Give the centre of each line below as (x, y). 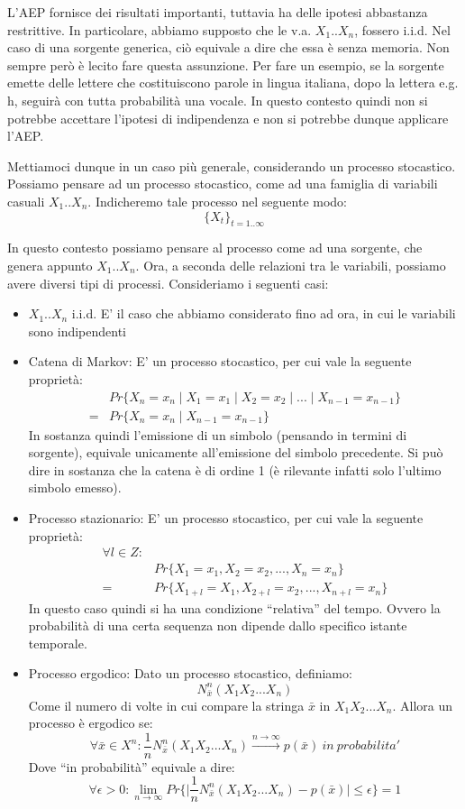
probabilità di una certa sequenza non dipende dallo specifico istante (218, 625)
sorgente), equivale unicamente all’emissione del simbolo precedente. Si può (236, 452)
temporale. (58, 643)
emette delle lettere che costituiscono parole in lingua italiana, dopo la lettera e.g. (233, 83)
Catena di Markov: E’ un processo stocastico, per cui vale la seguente (220, 361)
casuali (26, 201)
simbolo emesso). (75, 487)
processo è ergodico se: (91, 723)
